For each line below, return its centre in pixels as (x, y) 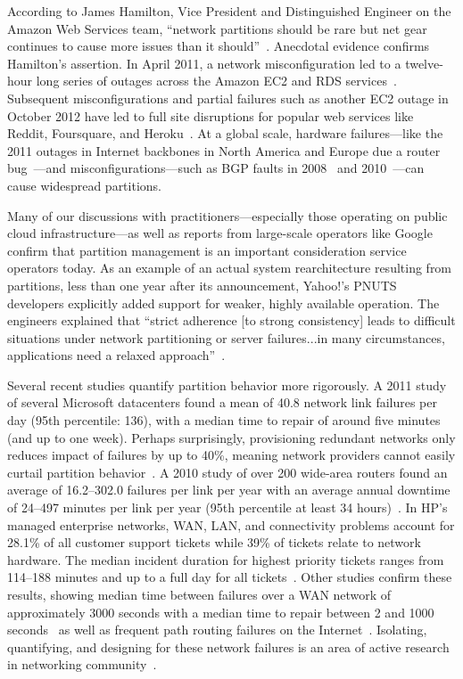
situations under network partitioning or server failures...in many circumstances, (226, 337)
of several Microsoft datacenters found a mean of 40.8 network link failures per (222, 402)
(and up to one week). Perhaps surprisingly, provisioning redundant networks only (231, 437)
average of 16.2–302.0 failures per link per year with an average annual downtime (229, 490)
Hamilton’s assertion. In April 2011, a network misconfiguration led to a (204, 63)
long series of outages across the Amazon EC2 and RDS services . (216, 81)
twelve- (424, 63)
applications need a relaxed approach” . (116, 355)
